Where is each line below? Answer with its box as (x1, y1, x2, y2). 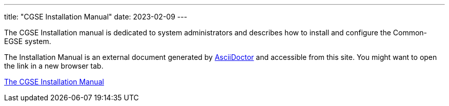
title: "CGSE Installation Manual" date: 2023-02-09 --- (4, 12, 188, 21)
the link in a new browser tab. (4, 61, 104, 70)
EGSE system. (4, 37, 51, 46)
